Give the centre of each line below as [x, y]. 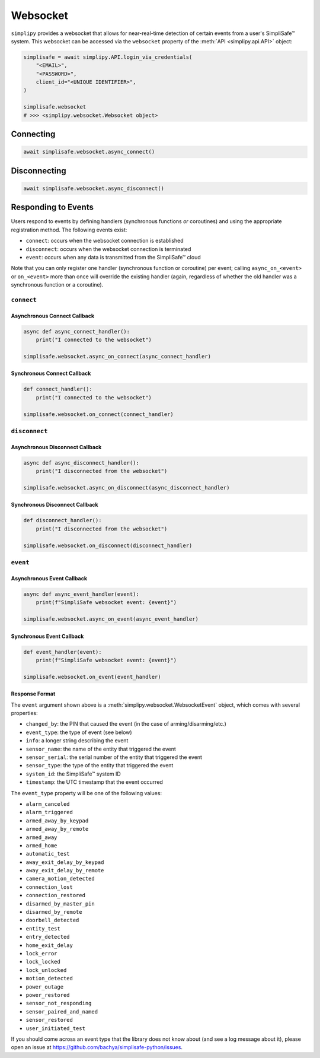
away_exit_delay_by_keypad [65, 862]
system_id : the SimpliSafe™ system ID [73, 774]
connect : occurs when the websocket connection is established [105, 241]
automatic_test [48, 854]
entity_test [43, 928]
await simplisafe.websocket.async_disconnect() [94, 188]
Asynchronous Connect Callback [53, 316]
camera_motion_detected [60, 879]
